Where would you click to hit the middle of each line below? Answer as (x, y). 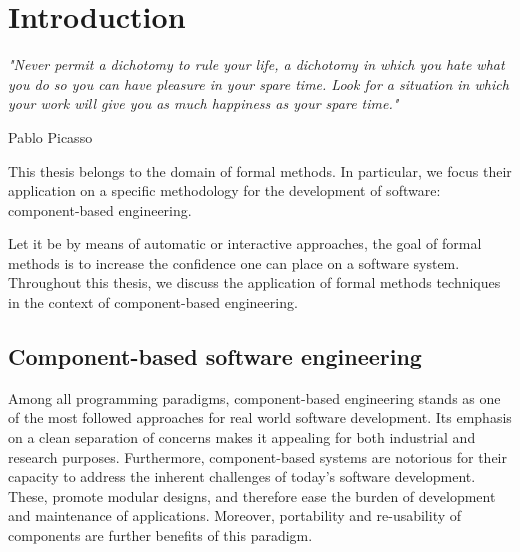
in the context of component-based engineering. (153, 302)
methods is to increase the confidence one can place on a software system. (234, 262)
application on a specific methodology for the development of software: (224, 190)
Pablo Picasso (50, 136)
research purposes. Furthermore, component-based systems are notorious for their (257, 456)
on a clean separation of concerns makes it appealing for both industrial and (242, 437)
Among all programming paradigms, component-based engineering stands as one (254, 397)
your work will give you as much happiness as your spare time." (203, 103)
